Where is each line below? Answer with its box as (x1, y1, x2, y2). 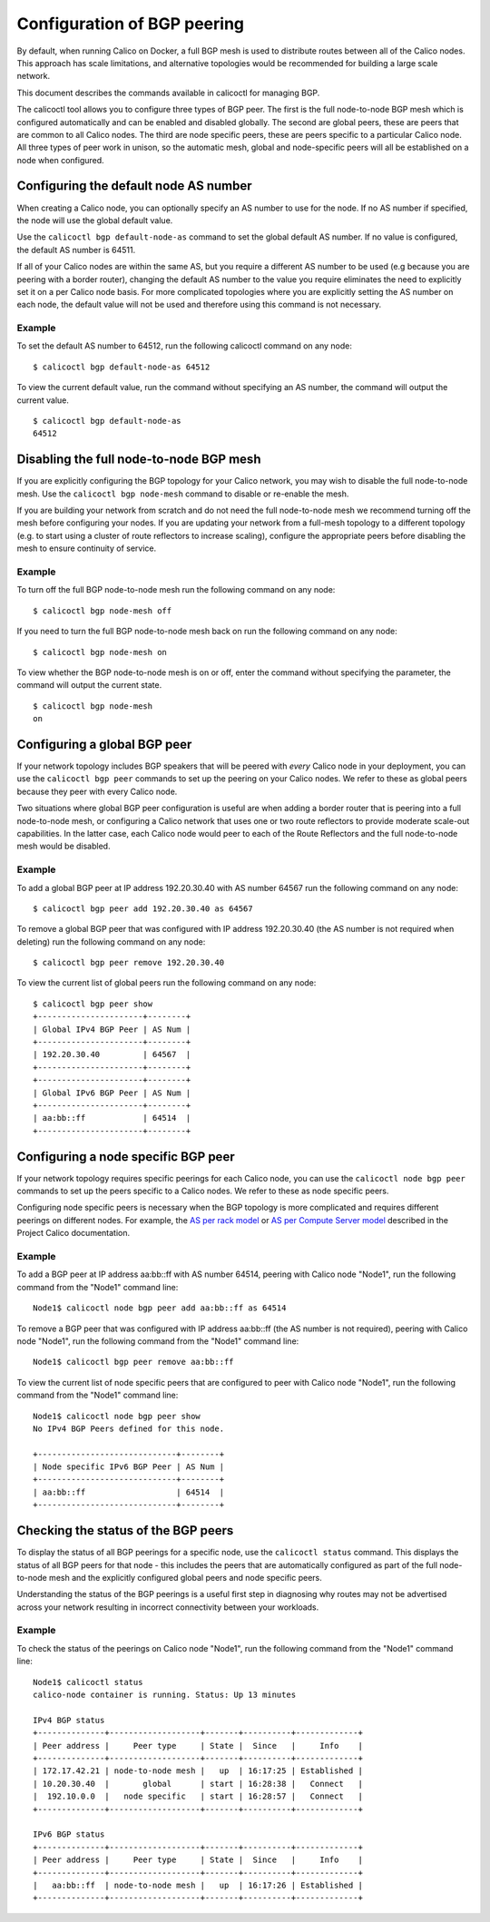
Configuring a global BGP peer (16, 736, 192, 752)
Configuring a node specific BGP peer (16, 1149, 235, 1164)
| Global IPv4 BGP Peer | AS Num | (33, 1024, 191, 1035)
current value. (16, 395, 70, 406)
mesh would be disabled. (16, 840, 111, 852)
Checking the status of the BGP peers (16, 1523, 234, 1538)
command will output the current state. (16, 680, 162, 691)
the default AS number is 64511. (16, 244, 136, 255)
